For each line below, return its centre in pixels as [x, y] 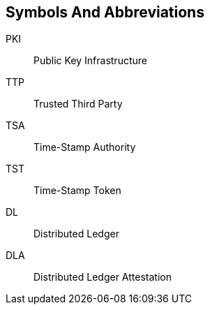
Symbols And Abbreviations [105, 12]
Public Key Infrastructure [90, 61]
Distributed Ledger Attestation [103, 277]
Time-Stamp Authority [85, 147]
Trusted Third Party [78, 104]
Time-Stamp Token [77, 191]
